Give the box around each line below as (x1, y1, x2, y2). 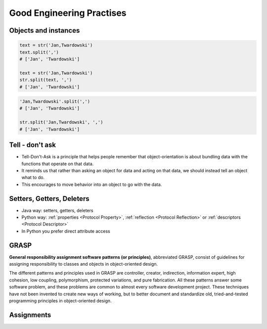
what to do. (21, 175, 44, 181)
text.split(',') (19, 49, 59, 55)
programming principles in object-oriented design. (9, 298, 112, 304)
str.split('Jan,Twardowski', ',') (19, 119, 103, 125)
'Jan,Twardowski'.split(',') (19, 99, 90, 104)
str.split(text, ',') (19, 77, 72, 83)
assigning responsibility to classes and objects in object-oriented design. (9, 261, 158, 267)
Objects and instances (9, 26, 80, 35)
